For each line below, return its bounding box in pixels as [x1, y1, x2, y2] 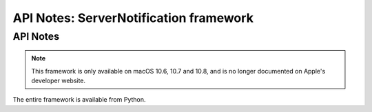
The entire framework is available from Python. [12, 96, 146, 104]
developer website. [31, 76, 86, 85]
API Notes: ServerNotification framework [12, 10, 254, 25]
